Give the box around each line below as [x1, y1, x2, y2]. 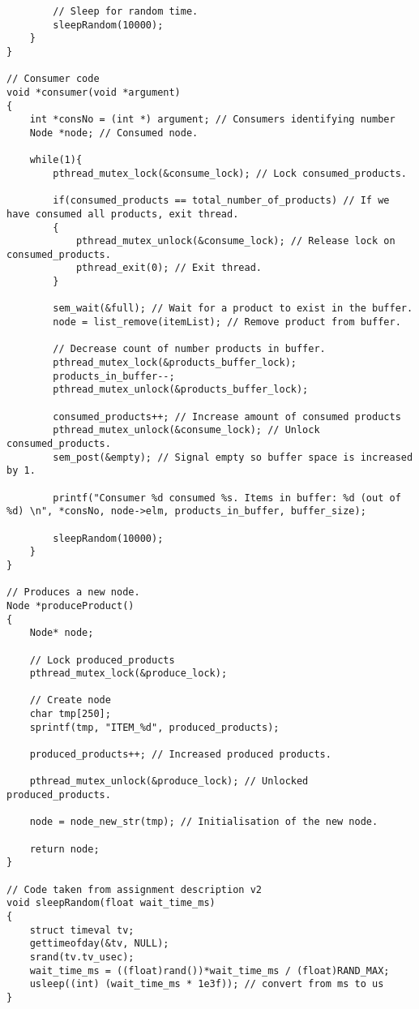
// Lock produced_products [29, 654, 175, 666]
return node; [29, 843, 100, 855]
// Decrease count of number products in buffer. [53, 343, 326, 355]
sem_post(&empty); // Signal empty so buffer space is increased [53, 451, 413, 463]
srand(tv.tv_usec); [29, 951, 135, 963]
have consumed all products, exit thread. [6, 208, 239, 220]
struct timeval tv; [29, 924, 135, 936]
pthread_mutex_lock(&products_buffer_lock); [53, 357, 297, 369]
